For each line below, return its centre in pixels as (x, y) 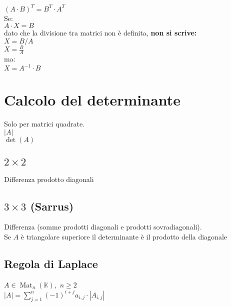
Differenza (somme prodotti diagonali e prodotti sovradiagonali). (103, 227)
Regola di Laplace (51, 264)
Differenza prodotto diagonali (49, 179)
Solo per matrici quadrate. (44, 124)
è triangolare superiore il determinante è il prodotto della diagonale (124, 237)
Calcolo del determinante (92, 100)
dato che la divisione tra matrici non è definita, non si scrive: (100, 33)
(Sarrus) (52, 206)
